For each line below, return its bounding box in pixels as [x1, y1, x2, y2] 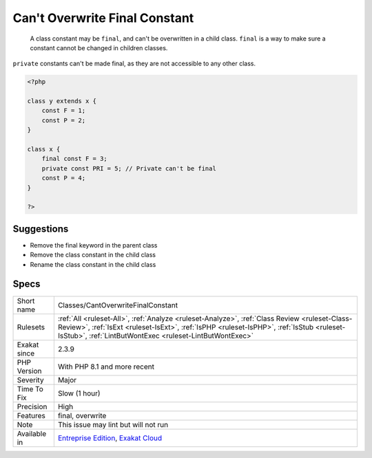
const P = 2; [41, 116, 86, 124]
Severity [17, 375, 44, 384]
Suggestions [12, 223, 69, 235]
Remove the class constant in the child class [30, 251, 156, 259]
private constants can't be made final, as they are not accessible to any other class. [12, 59, 256, 68]
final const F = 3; [41, 155, 108, 163]
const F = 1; [41, 107, 86, 115]
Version [17, 366, 42, 375]
